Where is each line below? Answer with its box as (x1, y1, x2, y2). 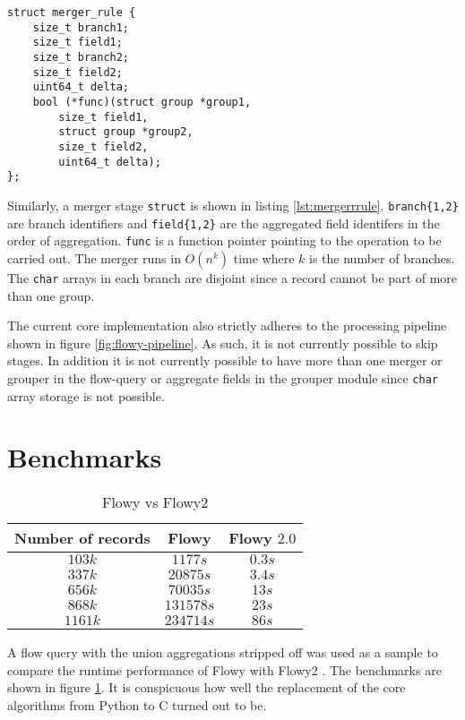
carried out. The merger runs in (7, 248, 181, 267)
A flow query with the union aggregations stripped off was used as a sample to (7, 643, 438, 662)
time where (233, 248, 295, 267)
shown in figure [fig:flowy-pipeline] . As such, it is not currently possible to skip (7, 333, 438, 352)
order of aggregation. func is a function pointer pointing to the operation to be (7, 231, 442, 250)
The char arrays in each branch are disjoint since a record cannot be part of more (7, 268, 458, 287)
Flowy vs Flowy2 (101, 492, 209, 513)
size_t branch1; (32, 21, 130, 34)
